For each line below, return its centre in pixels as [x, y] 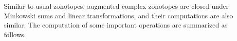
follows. [15, 34]
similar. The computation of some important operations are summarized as [116, 25]
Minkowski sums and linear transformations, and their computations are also [118, 15]
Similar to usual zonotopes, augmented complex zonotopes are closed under [116, 6]
